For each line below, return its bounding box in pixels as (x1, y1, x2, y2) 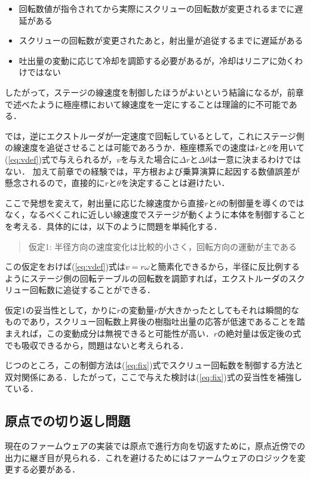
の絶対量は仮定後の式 (217, 327, 302, 340)
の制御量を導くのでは (220, 196, 305, 209)
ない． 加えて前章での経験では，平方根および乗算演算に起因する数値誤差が (5, 164, 300, 177)
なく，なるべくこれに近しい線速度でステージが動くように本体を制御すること (5, 208, 306, 221)
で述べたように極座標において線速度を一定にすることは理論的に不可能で (5, 97, 289, 110)
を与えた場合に (120, 152, 179, 165)
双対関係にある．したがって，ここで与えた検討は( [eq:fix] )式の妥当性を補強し (5, 370, 302, 383)
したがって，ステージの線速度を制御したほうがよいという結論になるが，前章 (5, 86, 304, 98)
